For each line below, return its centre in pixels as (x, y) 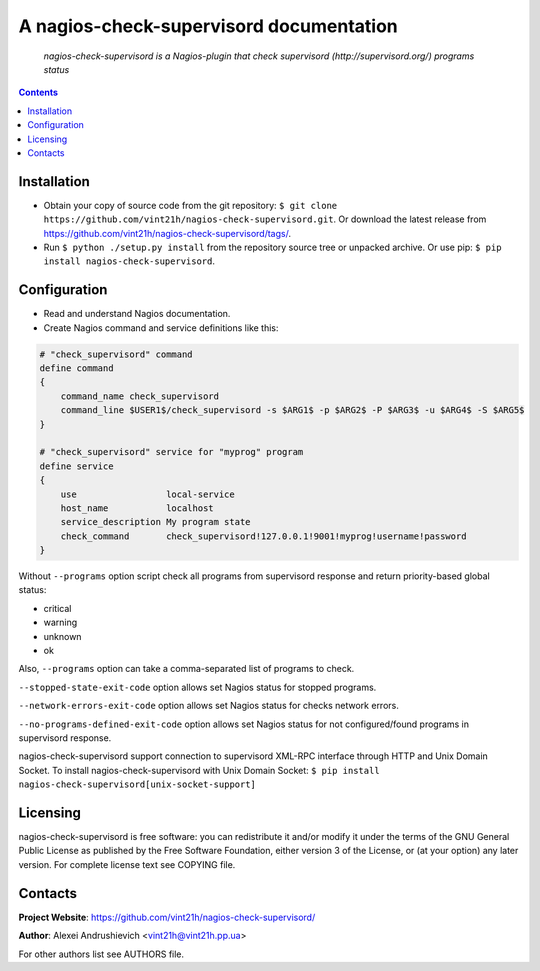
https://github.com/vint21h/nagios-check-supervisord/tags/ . (167, 233)
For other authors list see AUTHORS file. (101, 954)
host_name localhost (137, 508)
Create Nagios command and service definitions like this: (161, 327)
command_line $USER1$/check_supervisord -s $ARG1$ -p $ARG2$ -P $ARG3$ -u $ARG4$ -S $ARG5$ (292, 410)
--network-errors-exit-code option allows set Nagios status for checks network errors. (208, 706)
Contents (38, 92)
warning (60, 622)
